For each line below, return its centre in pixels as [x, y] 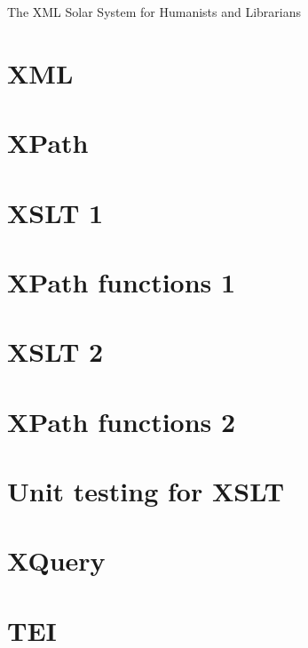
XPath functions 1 [122, 281]
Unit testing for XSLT [146, 491]
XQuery [56, 560]
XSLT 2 [55, 352]
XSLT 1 [55, 212]
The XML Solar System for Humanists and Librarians [154, 12]
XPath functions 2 [122, 421]
